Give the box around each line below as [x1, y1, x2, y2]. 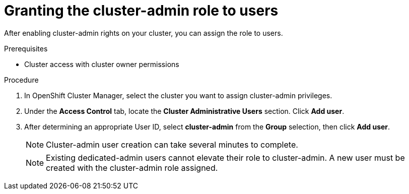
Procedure [4, 75, 39, 84]
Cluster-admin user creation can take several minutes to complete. [46, 139, 298, 150]
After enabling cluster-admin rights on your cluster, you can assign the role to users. [4, 28, 283, 37]
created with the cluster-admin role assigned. [46, 162, 218, 173]
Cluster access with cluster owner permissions [24, 59, 179, 69]
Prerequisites [4, 44, 48, 53]
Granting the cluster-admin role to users [4, 2, 279, 19]
